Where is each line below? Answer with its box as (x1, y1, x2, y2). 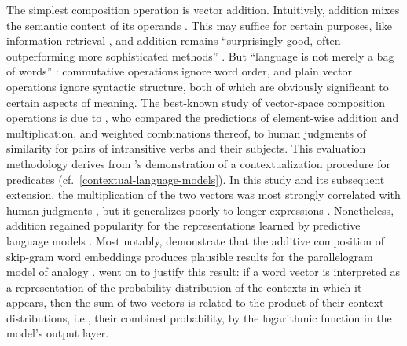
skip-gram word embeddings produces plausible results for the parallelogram (6, 248, 373, 264)
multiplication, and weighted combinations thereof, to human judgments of (6, 124, 366, 141)
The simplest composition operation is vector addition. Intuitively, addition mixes (6, 2, 400, 17)
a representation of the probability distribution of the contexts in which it (6, 278, 362, 295)
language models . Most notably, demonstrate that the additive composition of (6, 232, 385, 248)
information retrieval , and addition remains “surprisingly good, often (6, 32, 341, 49)
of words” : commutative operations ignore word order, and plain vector (6, 63, 352, 79)
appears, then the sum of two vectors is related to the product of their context (6, 294, 384, 311)
